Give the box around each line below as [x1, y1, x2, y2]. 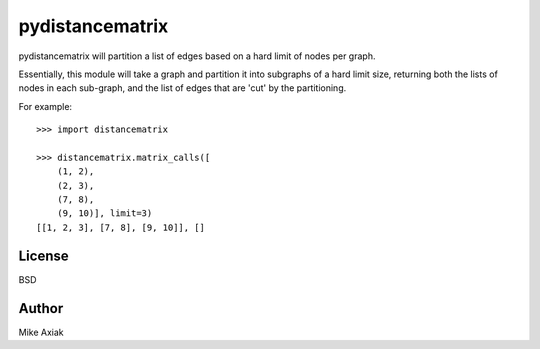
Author [18, 300, 64, 317]
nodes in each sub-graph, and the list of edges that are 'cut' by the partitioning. [18, 82, 347, 94]
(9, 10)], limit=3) [56, 208, 153, 219]
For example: [18, 100, 73, 112]
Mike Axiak [18, 326, 64, 338]
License [18, 247, 69, 264]
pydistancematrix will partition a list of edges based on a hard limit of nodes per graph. [18, 50, 376, 62]
